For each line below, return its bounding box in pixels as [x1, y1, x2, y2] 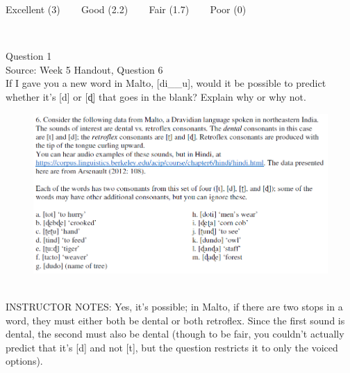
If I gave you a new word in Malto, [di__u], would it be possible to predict [6, 76, 326, 90]
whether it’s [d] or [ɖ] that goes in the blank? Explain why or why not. [6, 89, 306, 103]
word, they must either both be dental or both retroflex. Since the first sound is [6, 313, 345, 327]
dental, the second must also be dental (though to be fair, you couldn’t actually [6, 326, 344, 341]
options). [6, 354, 43, 368]
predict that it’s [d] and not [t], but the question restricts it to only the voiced [6, 340, 338, 354]
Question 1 [6, 49, 52, 63]
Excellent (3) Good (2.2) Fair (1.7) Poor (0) [6, 2, 247, 16]
